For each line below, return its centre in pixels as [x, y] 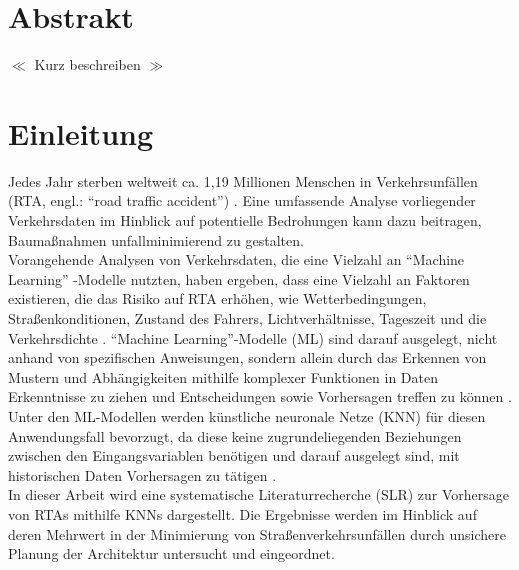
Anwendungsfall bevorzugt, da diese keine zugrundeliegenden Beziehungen [235, 435]
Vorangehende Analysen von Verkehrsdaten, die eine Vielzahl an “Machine [236, 259]
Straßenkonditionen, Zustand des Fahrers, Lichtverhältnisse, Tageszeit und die [247, 318]
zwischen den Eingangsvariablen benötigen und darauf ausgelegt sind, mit [234, 455]
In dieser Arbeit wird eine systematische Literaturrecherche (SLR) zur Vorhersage [259, 494]
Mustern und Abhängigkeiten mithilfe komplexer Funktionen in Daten [223, 376]
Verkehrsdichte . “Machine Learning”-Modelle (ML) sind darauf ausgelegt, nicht [253, 337]
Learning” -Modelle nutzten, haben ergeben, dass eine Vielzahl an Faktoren [239, 278]
